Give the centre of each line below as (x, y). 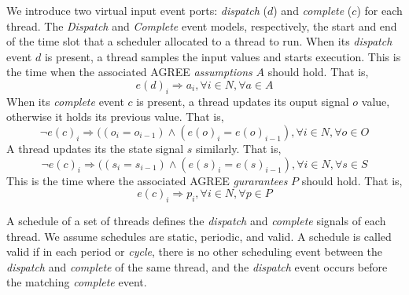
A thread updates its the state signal (95, 148)
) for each (380, 10)
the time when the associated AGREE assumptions (129, 72)
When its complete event (65, 101)
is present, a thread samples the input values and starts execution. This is (223, 56)
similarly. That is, (239, 148)
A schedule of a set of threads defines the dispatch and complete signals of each (196, 220)
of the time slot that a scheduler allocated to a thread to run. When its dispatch (199, 41)
